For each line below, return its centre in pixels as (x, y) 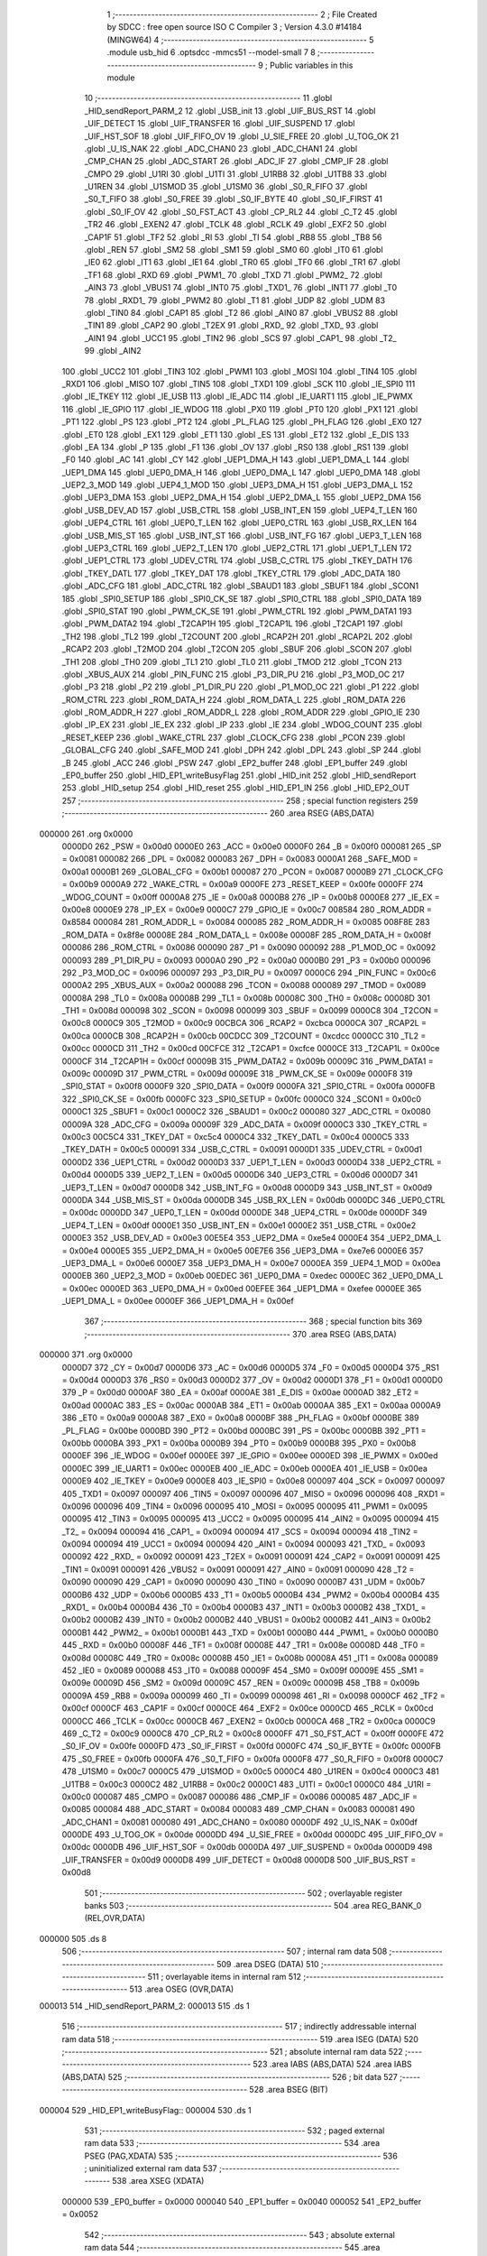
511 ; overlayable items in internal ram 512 (225, 1976)
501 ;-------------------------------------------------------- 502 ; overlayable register (243, 1893)
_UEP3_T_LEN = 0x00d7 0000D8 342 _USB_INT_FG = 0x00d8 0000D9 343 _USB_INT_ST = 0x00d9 (247, 1188)
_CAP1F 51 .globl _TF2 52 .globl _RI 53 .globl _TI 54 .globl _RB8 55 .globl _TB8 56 (233, 237)
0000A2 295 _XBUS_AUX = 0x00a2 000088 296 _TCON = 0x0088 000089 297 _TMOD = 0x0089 (244, 985)
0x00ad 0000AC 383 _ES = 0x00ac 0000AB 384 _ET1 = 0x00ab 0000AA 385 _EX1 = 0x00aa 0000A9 (251, 1405)
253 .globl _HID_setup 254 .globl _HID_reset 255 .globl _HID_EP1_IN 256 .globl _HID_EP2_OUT (236, 788)
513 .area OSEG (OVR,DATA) (182, 1989)
